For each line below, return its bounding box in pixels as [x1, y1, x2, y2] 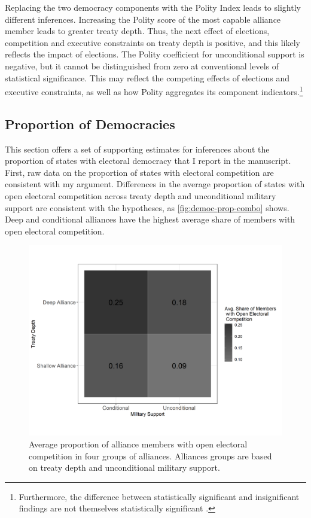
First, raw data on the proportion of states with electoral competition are [5, 166, 274, 178]
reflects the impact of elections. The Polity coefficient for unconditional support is [5, 48, 304, 60]
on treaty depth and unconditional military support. [29, 461, 220, 474]
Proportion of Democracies [5, 114, 175, 133]
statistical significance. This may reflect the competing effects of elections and [5, 71, 290, 84]
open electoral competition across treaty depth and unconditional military [5, 189, 276, 202]
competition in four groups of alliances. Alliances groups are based [29, 449, 272, 462]
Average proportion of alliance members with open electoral [29, 437, 248, 450]
